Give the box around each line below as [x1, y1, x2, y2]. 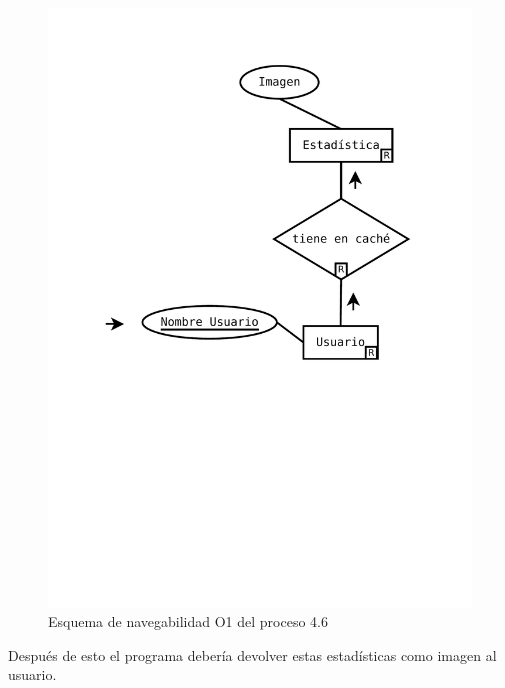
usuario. [8, 664, 57, 685]
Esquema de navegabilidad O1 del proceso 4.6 [48, 611, 328, 632]
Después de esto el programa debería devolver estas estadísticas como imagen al [8, 644, 497, 665]
